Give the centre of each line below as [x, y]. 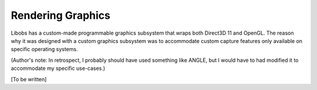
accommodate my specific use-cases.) [58, 68]
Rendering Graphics [61, 15]
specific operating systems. [44, 49]
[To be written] [29, 79]
